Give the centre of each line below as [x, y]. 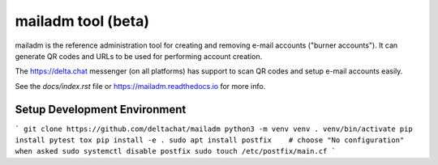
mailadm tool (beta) [82, 21]
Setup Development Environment [101, 109]
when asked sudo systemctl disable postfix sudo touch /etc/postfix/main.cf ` [176, 151]
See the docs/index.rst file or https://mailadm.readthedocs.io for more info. [140, 86]
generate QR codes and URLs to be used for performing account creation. [139, 56]
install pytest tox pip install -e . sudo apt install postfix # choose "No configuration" [210, 140]
